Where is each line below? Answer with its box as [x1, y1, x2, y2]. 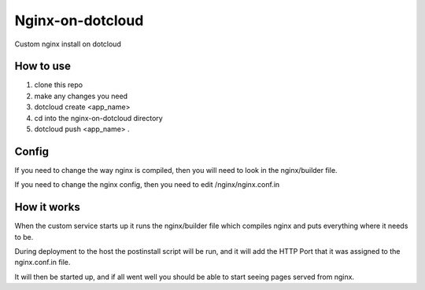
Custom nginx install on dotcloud [14, 39, 121, 49]
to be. [14, 232, 34, 241]
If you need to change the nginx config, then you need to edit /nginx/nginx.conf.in [14, 180, 280, 189]
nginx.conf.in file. [14, 258, 71, 267]
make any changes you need [34, 91, 128, 101]
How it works [14, 200, 80, 214]
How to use [14, 60, 71, 73]
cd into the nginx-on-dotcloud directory [34, 113, 163, 123]
